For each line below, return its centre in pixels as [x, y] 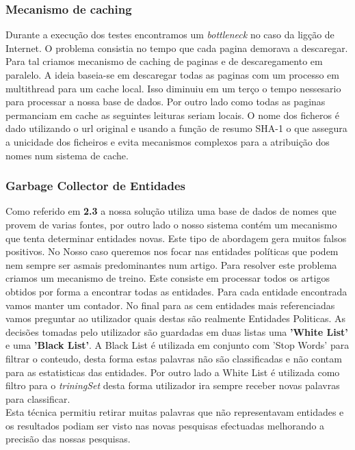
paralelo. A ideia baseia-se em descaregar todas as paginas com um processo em [172, 75]
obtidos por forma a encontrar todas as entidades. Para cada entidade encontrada [176, 291]
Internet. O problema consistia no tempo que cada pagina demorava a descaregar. [177, 48]
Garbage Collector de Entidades [96, 186]
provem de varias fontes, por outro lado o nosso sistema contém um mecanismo [171, 224]
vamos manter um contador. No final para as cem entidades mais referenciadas [170, 305]
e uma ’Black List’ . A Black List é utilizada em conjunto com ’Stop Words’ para [177, 345]
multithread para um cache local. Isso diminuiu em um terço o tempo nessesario [173, 88]
